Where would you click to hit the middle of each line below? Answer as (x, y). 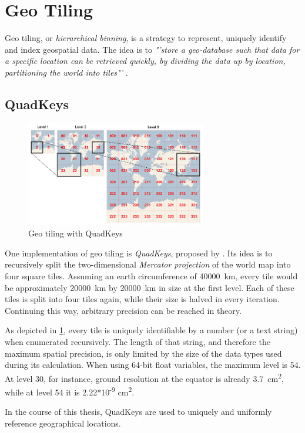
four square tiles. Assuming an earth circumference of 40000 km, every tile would (151, 275)
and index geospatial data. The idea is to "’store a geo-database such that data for (152, 49)
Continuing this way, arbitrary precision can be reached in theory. (123, 310)
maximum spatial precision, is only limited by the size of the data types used (143, 353)
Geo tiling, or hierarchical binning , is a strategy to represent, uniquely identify (146, 38)
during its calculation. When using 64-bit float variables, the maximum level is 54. (153, 365)
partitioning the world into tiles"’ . (66, 72)
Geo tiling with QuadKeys (76, 233)
